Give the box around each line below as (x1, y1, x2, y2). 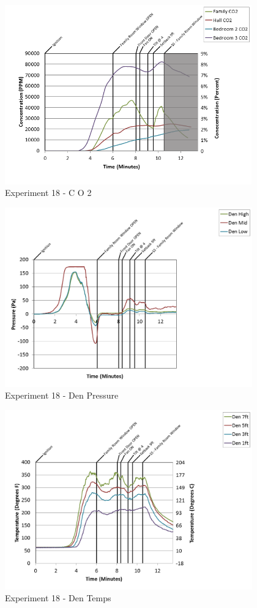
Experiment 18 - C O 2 (5, 186, 92, 199)
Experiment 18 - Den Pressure (5, 389, 119, 402)
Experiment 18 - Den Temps (5, 591, 111, 604)
